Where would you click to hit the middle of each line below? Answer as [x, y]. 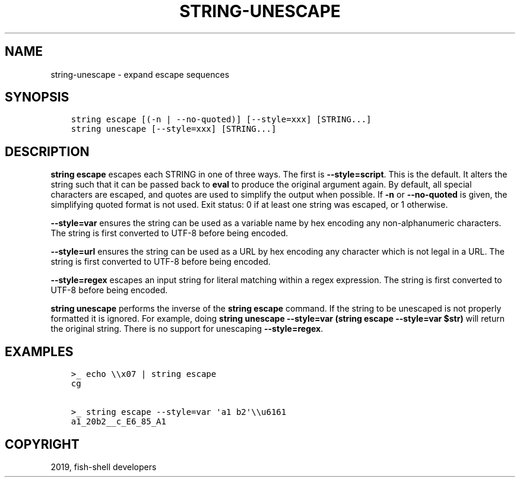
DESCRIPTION [47, 151]
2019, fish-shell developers [104, 467]
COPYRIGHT [42, 444]
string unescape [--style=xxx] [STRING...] [174, 129]
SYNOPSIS [37, 97]
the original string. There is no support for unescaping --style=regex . [187, 329]
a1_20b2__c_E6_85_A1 [118, 422]
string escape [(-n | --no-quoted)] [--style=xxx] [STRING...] [221, 120]
